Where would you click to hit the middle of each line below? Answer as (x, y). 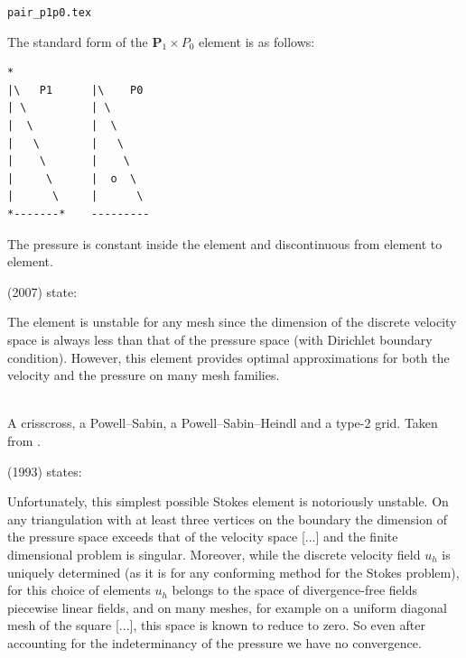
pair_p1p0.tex (50, 13)
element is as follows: (257, 41)
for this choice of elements (79, 590)
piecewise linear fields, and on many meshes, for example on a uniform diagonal (227, 607)
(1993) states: (45, 471)
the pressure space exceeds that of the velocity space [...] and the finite (203, 537)
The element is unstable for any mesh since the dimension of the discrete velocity (232, 322)
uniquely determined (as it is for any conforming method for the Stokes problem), (233, 572)
